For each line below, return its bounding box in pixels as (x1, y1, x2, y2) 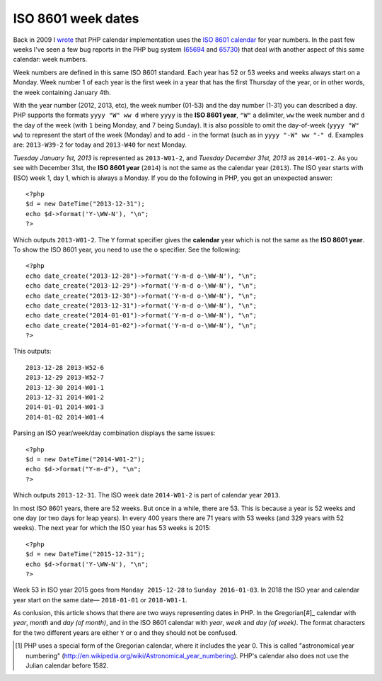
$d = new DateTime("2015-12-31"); (25, 550, 145, 558)
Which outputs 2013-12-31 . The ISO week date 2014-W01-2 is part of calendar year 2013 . (13, 491, 281, 500)
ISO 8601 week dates (13, 11, 139, 26)
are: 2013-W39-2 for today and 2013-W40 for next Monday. (13, 140, 187, 149)
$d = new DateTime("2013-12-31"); (25, 200, 145, 208)
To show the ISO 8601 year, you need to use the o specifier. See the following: (13, 245, 241, 254)
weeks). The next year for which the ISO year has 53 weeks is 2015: (13, 524, 212, 532)
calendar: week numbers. (13, 55, 88, 64)
